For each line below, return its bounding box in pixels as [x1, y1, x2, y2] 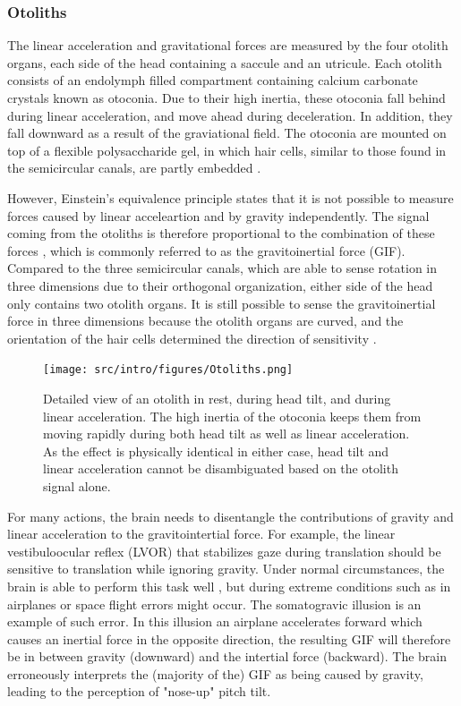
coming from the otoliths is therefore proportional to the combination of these [7, 224, 435, 242]
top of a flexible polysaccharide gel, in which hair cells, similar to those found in [7, 140, 447, 159]
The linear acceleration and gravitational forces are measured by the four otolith [7, 36, 448, 55]
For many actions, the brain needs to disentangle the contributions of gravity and [7, 506, 454, 525]
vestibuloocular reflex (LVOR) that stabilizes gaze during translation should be [7, 541, 441, 560]
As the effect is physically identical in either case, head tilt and [43, 441, 389, 460]
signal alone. [43, 476, 111, 495]
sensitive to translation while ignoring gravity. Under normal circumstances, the [7, 559, 445, 578]
